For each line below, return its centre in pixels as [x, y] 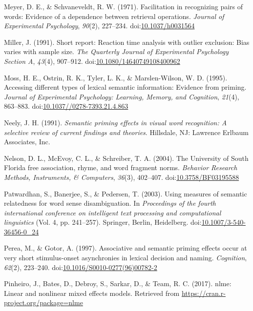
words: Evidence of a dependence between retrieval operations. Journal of [114, 16]
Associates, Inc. [27, 142]
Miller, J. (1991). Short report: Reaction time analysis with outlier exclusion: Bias [127, 42]
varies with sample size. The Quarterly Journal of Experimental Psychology [116, 51]
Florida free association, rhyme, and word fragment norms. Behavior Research [121, 167]
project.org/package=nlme [43, 302]
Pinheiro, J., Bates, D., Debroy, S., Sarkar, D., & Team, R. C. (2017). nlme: [118, 283]
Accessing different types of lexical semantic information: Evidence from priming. [125, 87]
